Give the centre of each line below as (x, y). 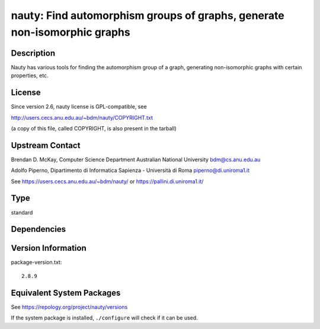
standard (22, 212)
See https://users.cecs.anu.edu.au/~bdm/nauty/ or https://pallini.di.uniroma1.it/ (107, 181)
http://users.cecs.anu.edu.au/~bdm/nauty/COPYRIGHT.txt (82, 117)
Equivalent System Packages (66, 293)
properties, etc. (30, 76)
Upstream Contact (46, 145)
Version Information (49, 248)
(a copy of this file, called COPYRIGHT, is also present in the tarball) (94, 128)
